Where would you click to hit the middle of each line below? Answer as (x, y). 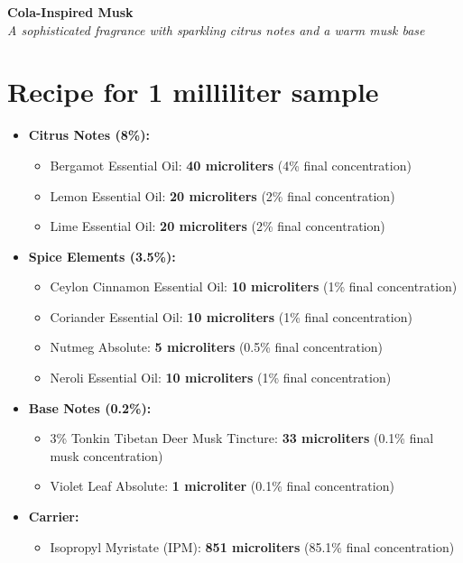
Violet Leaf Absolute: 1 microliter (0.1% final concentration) (222, 486)
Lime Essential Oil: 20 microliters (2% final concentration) (218, 226)
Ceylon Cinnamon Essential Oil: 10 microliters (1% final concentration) (254, 286)
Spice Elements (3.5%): (102, 256)
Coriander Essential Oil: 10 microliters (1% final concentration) (231, 316)
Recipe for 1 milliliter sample (193, 92)
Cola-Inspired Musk (70, 12)
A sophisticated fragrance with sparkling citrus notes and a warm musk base (216, 29)
